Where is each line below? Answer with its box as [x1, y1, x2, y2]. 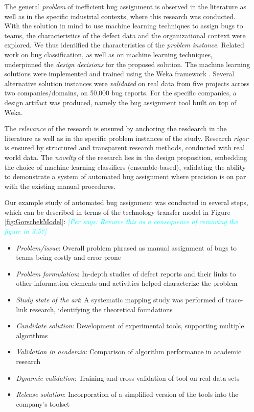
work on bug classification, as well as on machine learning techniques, [4, 49, 213, 59]
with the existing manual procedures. [4, 181, 115, 191]
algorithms [16, 330, 48, 340]
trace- [226, 295, 243, 305]
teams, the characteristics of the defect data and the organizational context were [4, 30, 246, 40]
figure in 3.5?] [4, 226, 46, 236]
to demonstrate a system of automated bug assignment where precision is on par [4, 171, 246, 182]
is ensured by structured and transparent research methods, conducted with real [4, 142, 245, 153]
